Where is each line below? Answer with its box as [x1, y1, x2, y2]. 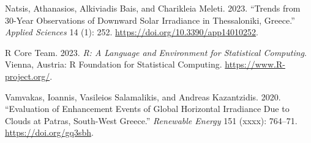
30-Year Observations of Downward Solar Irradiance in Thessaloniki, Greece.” [5, 13, 295, 26]
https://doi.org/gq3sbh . [5, 126, 94, 139]
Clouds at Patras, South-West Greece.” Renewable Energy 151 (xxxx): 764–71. [5, 114, 298, 127]
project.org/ [5, 69, 50, 82]
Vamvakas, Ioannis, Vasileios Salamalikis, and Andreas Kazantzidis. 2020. [5, 90, 281, 103]
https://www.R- [225, 58, 285, 71]
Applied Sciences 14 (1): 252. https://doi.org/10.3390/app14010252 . [5, 26, 258, 38]
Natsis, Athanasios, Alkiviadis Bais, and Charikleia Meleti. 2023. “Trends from [5, 2, 301, 14]
